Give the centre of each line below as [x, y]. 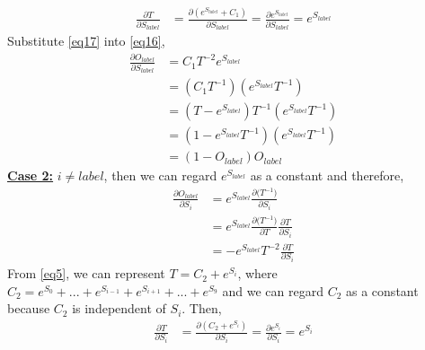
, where [257, 273]
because [29, 308]
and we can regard [273, 290]
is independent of [119, 308]
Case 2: [31, 175]
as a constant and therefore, [327, 175]
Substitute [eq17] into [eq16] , [86, 41]
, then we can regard [160, 175]
